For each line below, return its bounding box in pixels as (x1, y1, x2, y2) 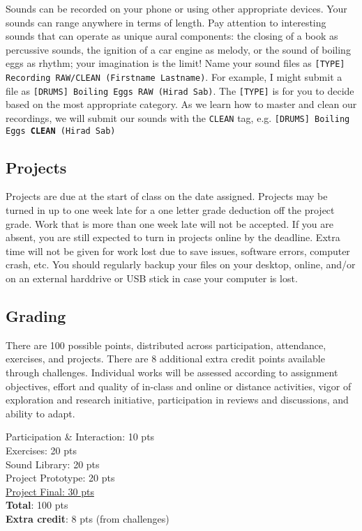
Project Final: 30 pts (6, 484, 94, 498)
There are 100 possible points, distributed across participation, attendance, (6, 337, 326, 352)
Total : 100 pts (6, 498, 68, 512)
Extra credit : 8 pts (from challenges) (6, 511, 169, 525)
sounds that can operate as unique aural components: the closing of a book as (6, 29, 338, 43)
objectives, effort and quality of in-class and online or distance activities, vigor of (6, 378, 352, 393)
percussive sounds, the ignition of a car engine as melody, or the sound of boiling (6, 42, 351, 56)
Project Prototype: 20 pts (6, 470, 115, 485)
